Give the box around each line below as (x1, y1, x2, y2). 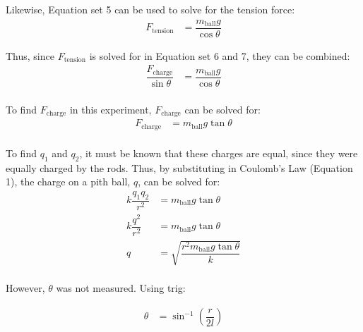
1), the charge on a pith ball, (6, 174, 131, 189)
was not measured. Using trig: (56, 281, 186, 295)
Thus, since (6, 48, 54, 63)
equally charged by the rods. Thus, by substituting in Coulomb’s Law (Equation (6, 160, 353, 175)
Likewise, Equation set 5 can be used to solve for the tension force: (6, 2, 295, 16)
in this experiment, (69, 102, 152, 116)
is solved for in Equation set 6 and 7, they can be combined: (89, 48, 350, 63)
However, (6, 281, 45, 295)
